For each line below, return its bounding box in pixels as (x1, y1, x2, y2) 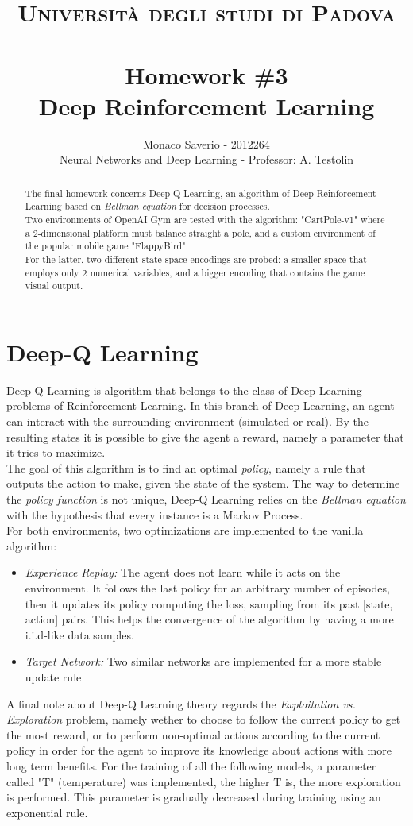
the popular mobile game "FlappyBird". (25, 239, 188, 253)
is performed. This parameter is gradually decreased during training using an (6, 789, 381, 805)
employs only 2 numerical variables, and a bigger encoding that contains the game (25, 265, 365, 279)
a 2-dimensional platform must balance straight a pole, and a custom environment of (25, 226, 376, 239)
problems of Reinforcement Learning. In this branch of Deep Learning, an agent (6, 397, 395, 414)
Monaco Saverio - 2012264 (143, 135, 270, 152)
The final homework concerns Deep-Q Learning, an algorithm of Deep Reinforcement (25, 186, 376, 199)
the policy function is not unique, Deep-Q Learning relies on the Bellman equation (6, 491, 406, 508)
